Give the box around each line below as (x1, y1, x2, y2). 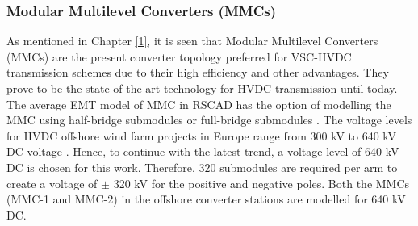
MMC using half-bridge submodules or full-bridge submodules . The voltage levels (6, 111, 412, 128)
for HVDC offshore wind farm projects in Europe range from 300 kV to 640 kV (6, 127, 397, 144)
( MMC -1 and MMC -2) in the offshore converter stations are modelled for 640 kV (6, 190, 406, 207)
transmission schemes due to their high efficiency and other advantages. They (6, 64, 389, 81)
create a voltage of (6, 174, 98, 191)
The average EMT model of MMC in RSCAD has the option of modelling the (6, 95, 391, 112)
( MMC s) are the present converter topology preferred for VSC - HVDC (6, 48, 352, 65)
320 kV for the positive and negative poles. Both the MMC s (113, 174, 410, 191)
